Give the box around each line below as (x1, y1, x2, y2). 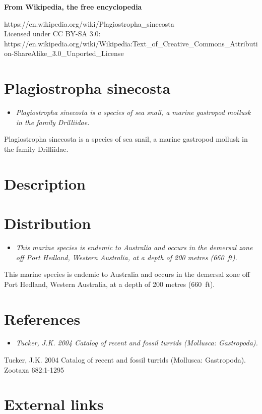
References (4, 308, 81, 329)
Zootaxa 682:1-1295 (4, 364, 64, 375)
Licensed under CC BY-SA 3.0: (4, 28, 101, 39)
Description (4, 173, 86, 194)
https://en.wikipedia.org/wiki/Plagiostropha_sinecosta (4, 18, 174, 29)
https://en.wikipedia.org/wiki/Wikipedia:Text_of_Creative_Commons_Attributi (4, 38, 258, 48)
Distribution (4, 213, 91, 233)
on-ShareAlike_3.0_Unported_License (4, 48, 124, 58)
